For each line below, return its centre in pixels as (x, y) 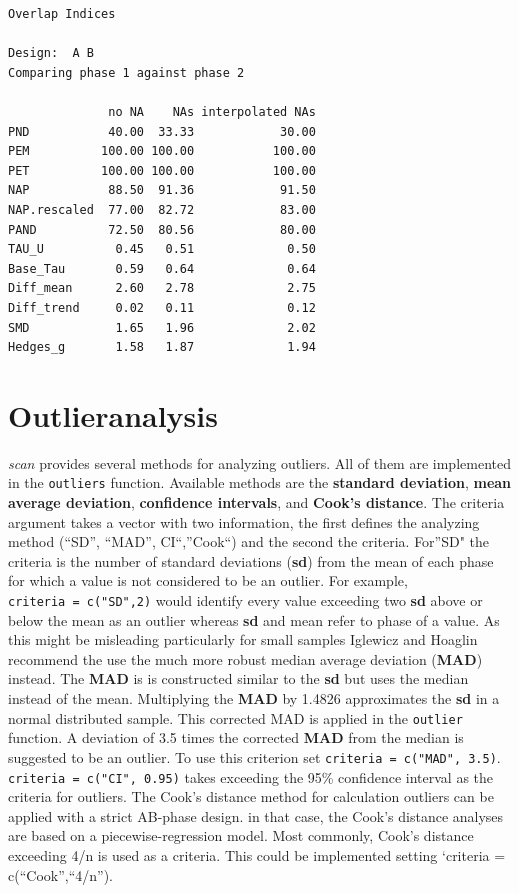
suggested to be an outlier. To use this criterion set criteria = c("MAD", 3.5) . (254, 756)
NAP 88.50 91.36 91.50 (162, 190)
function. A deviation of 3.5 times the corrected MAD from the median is (236, 737)
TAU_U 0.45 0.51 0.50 (162, 249)
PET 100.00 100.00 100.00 (162, 170)
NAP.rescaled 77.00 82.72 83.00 (162, 209)
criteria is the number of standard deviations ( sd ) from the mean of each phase (251, 560)
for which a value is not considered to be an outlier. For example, (208, 580)
